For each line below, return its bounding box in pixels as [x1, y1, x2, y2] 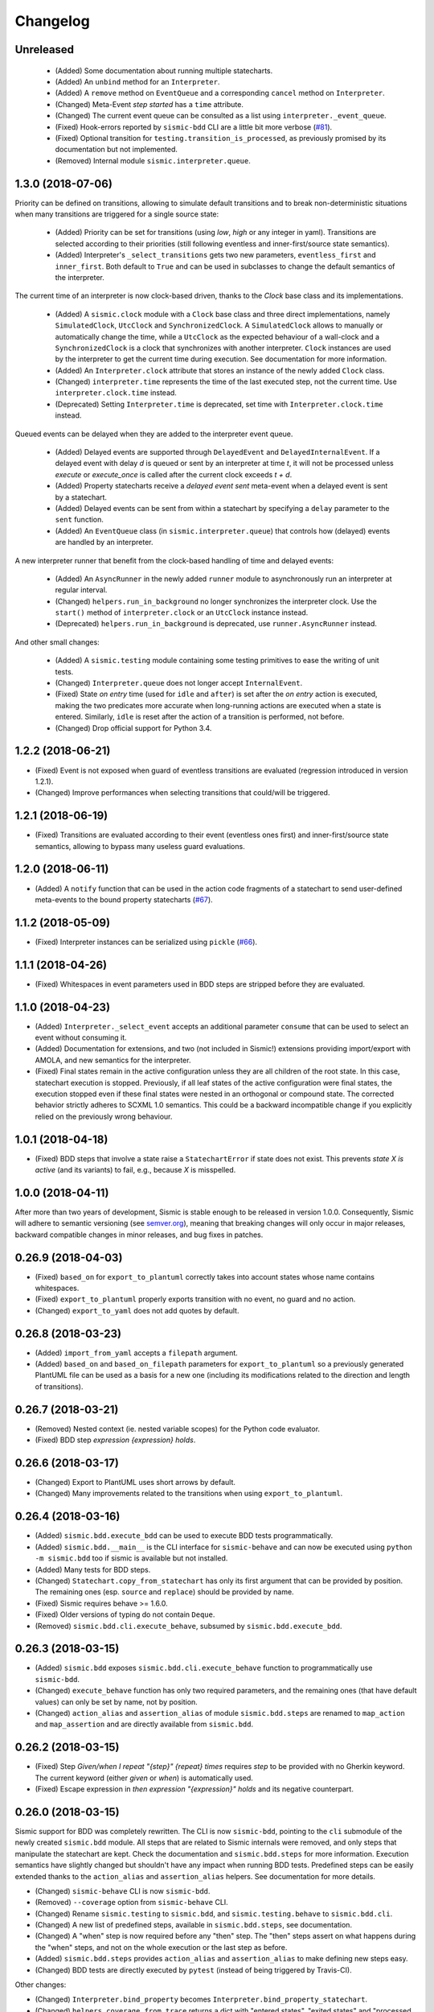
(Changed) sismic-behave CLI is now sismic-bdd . [35, 1886, 211, 1895]
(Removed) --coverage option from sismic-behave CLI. [35, 1898, 228, 1907]
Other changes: [14, 1980, 67, 1989]
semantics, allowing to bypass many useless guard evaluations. [35, 841, 245, 851]
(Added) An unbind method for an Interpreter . [55, 76, 220, 86]
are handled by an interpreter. [55, 538, 154, 547]
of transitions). [35, 1381, 84, 1391]
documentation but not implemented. [55, 145, 178, 155]
